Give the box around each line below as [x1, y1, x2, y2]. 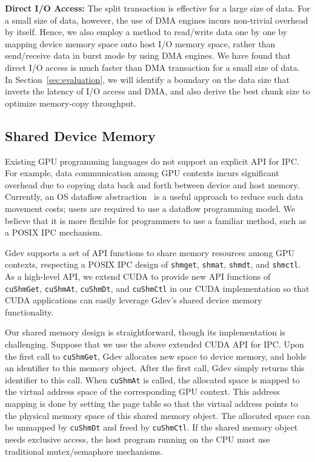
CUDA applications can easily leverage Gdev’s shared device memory [5, 294, 262, 306]
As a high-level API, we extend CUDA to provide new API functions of [5, 269, 271, 282]
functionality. [5, 305, 54, 318]
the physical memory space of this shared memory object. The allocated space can [5, 409, 310, 421]
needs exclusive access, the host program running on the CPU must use [5, 432, 270, 445]
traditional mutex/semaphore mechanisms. [5, 444, 163, 457]
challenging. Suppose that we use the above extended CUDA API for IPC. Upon [5, 337, 304, 350]
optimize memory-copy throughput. [5, 96, 136, 109]
